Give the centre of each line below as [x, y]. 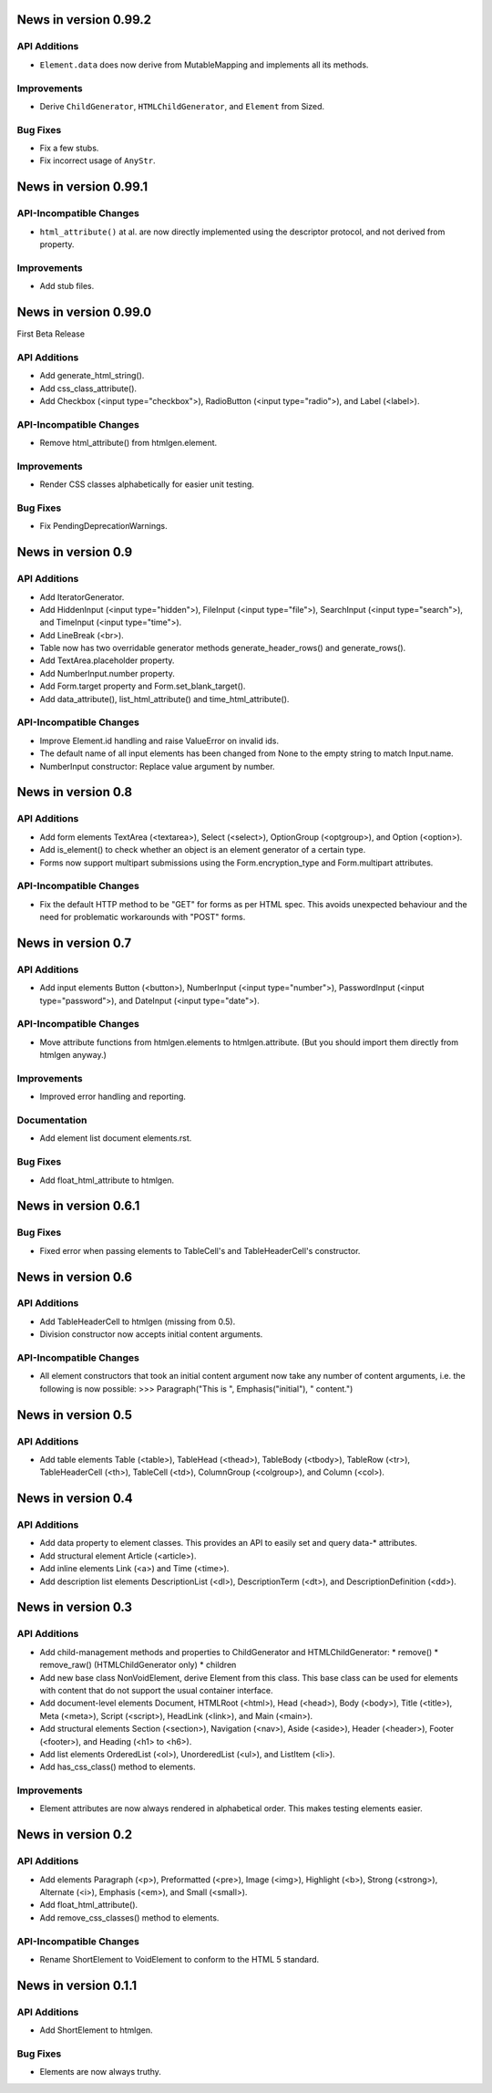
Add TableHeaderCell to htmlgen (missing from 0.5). [138, 1321]
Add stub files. [67, 286]
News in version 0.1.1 [77, 1985]
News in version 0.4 [75, 1499]
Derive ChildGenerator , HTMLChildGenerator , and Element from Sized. [182, 106]
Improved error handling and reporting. [113, 1097]
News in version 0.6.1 [78, 1206]
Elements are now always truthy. [100, 2072]
